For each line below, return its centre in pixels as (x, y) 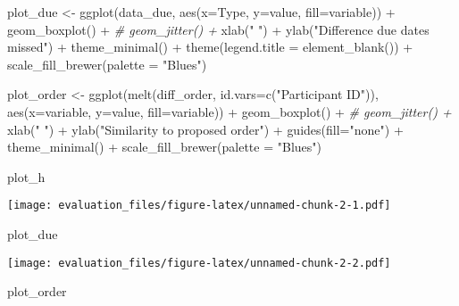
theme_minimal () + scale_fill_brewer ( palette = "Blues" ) (165, 147)
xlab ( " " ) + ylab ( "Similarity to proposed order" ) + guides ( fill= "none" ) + (205, 129)
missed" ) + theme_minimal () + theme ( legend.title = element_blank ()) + (210, 47)
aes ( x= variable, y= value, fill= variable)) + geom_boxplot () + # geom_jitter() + (229, 111)
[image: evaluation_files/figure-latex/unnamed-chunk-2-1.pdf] (199, 206)
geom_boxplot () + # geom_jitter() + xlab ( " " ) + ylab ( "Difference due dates (218, 29)
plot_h (26, 176)
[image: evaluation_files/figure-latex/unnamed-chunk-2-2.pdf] (199, 263)
